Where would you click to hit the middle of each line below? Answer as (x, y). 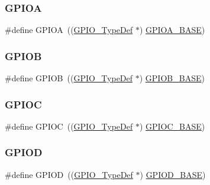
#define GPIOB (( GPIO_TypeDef (69, 78)
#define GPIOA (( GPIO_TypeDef (69, 30)
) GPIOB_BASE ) (172, 78)
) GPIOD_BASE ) (173, 174)
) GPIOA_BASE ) (172, 30)
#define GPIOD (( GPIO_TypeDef (69, 174)
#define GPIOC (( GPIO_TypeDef (69, 126)
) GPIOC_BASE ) (172, 126)
